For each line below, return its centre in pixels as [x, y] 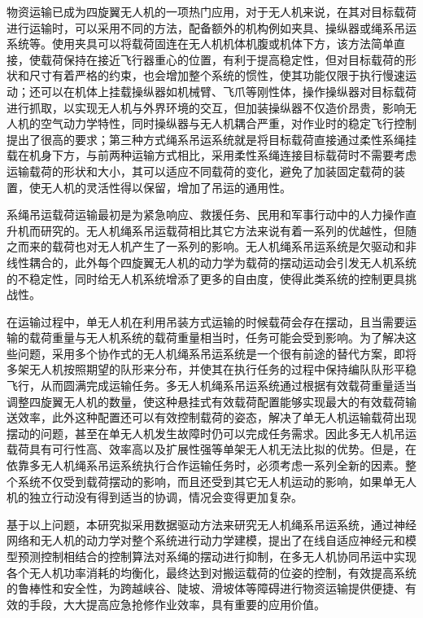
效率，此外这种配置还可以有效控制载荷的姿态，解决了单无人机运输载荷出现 [217, 417]
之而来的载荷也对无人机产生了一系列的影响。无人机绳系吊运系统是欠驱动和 [206, 246]
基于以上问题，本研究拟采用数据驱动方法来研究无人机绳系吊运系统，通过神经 [211, 524]
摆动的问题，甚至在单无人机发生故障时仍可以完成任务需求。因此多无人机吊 [206, 433]
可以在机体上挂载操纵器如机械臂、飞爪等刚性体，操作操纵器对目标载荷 [228, 91]
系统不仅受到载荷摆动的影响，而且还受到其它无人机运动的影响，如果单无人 [217, 481]
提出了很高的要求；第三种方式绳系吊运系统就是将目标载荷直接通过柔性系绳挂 [211, 139]
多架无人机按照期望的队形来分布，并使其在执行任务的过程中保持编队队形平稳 [211, 369]
